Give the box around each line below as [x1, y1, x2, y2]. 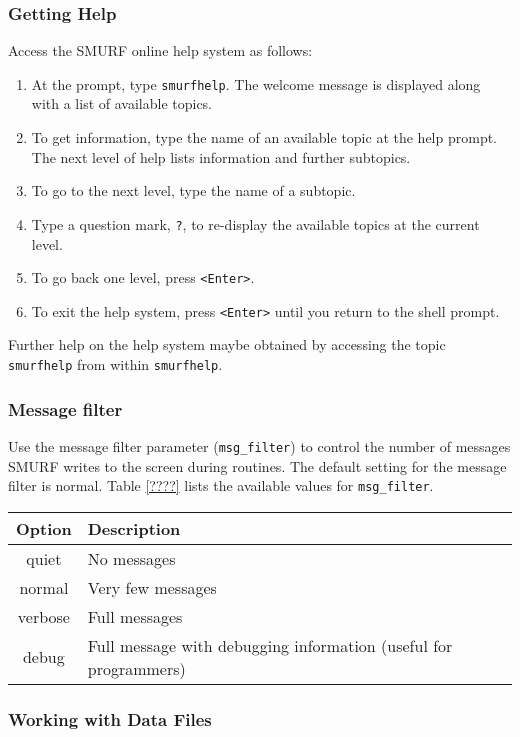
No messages [87, 546, 176, 570]
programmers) [87, 656, 186, 680]
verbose [17, 604, 70, 628]
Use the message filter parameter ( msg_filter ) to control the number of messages [8, 435, 511, 456]
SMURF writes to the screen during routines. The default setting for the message [8, 455, 507, 476]
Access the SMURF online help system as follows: [8, 40, 313, 61]
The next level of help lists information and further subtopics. [31, 146, 411, 167]
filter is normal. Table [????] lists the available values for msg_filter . [8, 475, 434, 496]
